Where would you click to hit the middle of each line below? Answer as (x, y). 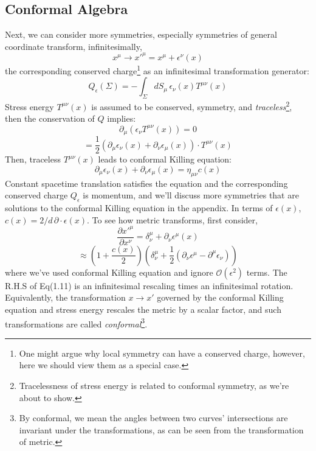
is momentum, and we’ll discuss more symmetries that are (191, 195)
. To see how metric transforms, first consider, (172, 219)
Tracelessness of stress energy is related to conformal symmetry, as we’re (154, 386)
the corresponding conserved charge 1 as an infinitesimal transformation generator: (157, 69)
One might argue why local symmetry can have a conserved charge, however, (162, 353)
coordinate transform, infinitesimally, (74, 46)
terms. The (267, 272)
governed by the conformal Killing (220, 297)
